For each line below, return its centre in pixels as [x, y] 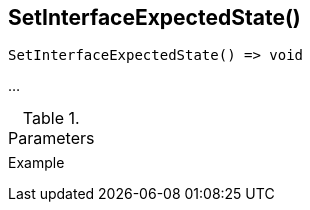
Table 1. [51, 118]
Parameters [51, 138]
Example [36, 163]
